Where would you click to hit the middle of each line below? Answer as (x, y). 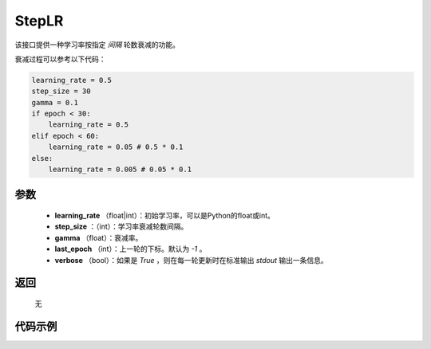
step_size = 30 (61, 91)
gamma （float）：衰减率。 (99, 237)
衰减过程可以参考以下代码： (60, 59)
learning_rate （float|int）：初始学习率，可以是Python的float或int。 (165, 216)
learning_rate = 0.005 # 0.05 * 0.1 (120, 170)
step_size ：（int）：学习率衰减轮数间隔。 (121, 226)
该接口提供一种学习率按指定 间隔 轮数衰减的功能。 (97, 45)
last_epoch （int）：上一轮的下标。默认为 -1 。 (130, 249)
